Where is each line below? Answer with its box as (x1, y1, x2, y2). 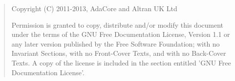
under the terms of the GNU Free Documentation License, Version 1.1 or (11, 29, 230, 39)
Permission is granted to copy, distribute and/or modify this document (11, 19, 224, 30)
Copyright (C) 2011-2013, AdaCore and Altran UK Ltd (11, 3, 177, 13)
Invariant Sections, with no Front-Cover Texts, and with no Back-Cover (11, 48, 226, 58)
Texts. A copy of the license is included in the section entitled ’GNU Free (11, 57, 231, 67)
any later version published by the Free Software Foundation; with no (11, 38, 220, 49)
